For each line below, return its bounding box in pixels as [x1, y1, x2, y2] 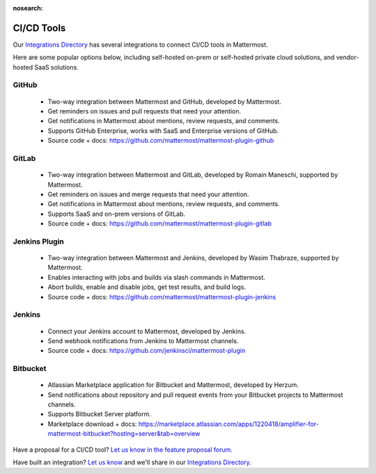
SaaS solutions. [34, 63, 79, 71]
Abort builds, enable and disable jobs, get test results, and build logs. [47, 283, 246, 292]
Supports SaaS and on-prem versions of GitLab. [47, 210, 186, 218]
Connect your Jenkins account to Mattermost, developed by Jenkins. [47, 327, 246, 335]
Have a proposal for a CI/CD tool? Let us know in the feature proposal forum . [13, 445, 233, 454]
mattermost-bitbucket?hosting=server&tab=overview [47, 429, 201, 438]
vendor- [336, 53, 359, 62]
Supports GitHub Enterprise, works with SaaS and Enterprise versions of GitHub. [47, 126, 279, 135]
